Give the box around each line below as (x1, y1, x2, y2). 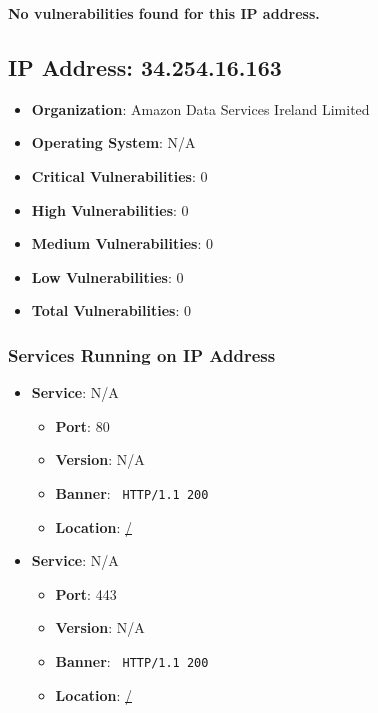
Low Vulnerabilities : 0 (31, 266, 184, 287)
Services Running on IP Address (8, 342, 276, 367)
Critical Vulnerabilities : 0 (31, 165, 208, 186)
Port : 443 (55, 583, 117, 604)
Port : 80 (55, 415, 110, 436)
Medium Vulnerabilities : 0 (31, 233, 213, 254)
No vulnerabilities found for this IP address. (8, 3, 320, 23)
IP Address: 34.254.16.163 (8, 51, 282, 82)
